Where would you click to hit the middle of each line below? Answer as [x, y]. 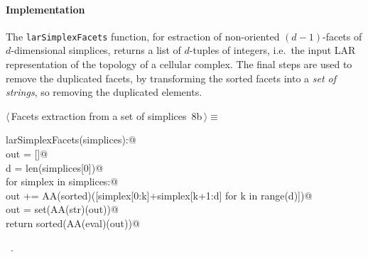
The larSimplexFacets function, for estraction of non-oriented [143, 36]
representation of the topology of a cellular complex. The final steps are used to [179, 64]
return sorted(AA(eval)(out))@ [73, 223]
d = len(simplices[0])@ [55, 167]
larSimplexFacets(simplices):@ [71, 140]
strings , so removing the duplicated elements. [104, 92]
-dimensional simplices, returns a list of [96, 50]
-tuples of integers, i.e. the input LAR [272, 50]
